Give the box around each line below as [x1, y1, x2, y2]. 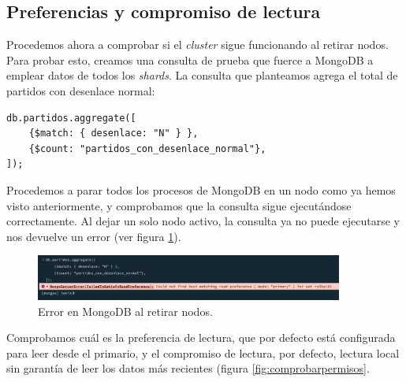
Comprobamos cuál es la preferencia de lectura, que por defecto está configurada [6, 329, 396, 346]
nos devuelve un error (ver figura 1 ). [6, 228, 181, 244]
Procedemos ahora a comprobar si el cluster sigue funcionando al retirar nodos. [6, 36, 389, 53]
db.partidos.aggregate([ [6, 112, 136, 124]
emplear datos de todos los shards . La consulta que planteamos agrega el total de [6, 67, 398, 83]
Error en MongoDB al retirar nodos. [38, 302, 213, 319]
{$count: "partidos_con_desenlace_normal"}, [28, 143, 266, 154]
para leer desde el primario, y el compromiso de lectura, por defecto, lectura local [6, 344, 400, 361]
